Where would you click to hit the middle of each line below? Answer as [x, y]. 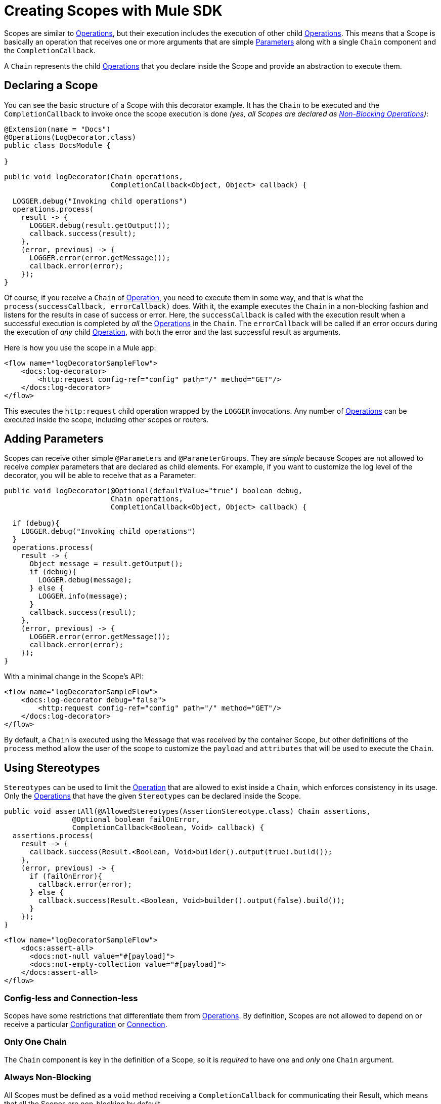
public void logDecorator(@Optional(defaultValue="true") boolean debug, [153, 491]
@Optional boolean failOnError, [136, 820]
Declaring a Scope [51, 86]
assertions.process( [53, 836]
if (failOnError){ [66, 876]
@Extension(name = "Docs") [57, 129]
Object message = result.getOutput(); [106, 564]
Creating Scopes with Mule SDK [113, 11]
